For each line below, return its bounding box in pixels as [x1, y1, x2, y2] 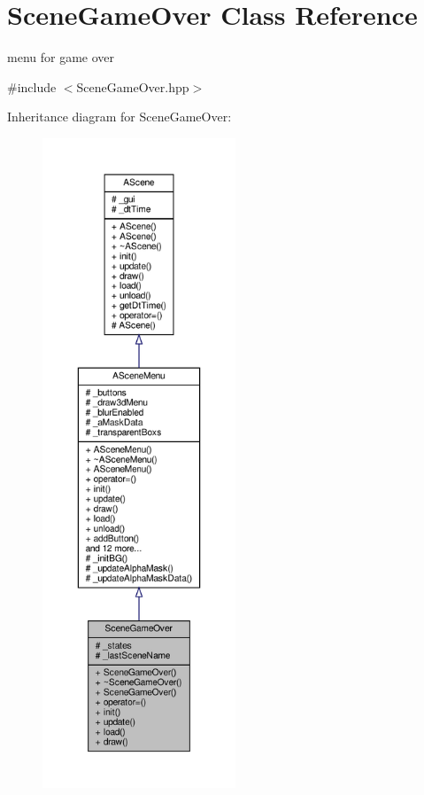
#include [7, 77, 57, 96]
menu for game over [7, 48, 115, 66]
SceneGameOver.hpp [76, 77, 189, 96]
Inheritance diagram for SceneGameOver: [7, 107, 232, 126]
